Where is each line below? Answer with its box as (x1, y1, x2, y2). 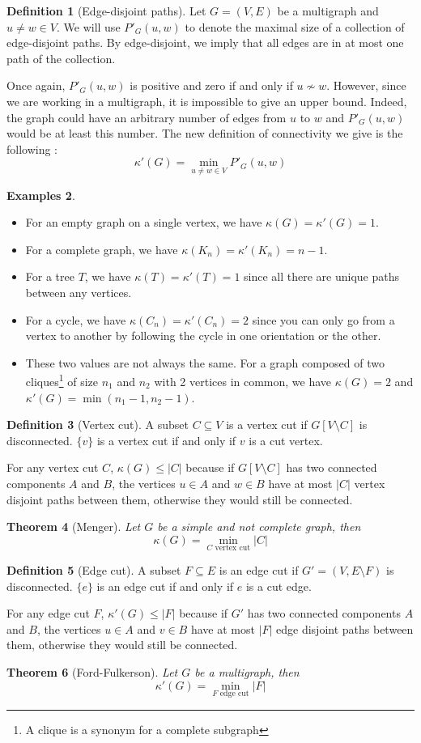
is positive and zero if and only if (130, 77, 293, 94)
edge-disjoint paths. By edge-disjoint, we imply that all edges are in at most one (6, 34, 404, 51)
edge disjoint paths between (276, 620, 414, 637)
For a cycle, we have (25, 311, 126, 328)
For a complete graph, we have (25, 240, 178, 257)
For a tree (25, 268, 74, 285)
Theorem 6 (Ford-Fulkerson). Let (6, 663, 178, 680)
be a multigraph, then (194, 663, 300, 680)
